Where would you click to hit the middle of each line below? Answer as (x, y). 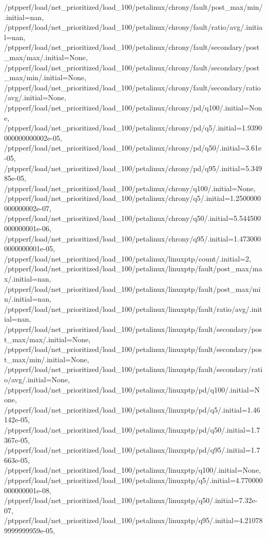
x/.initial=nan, (28, 279)
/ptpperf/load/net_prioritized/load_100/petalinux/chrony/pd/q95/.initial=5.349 (133, 168)
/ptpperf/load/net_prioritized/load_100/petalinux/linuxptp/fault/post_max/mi (132, 289)
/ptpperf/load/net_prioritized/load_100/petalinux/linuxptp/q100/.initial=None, (132, 470)
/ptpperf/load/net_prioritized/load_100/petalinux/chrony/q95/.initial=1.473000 (133, 238)
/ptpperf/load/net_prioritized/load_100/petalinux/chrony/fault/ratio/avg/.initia (133, 27)
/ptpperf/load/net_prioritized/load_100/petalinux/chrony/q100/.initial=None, (130, 188)
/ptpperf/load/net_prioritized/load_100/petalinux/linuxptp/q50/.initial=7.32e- (131, 500)
